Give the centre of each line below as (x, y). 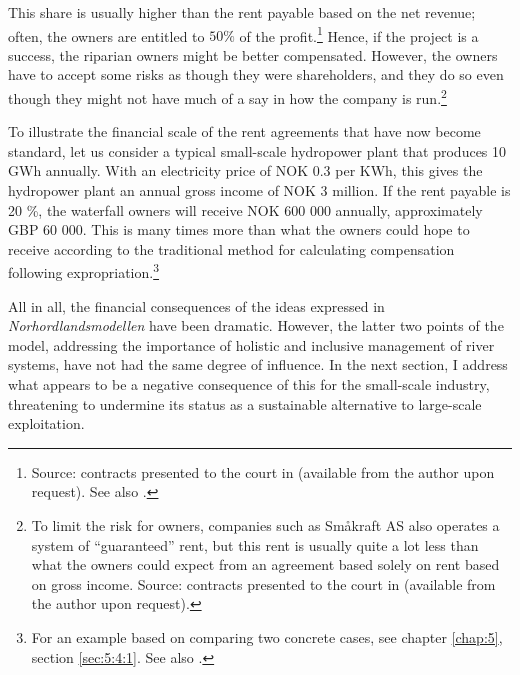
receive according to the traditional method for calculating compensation (231, 248)
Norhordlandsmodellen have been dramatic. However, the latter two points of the (256, 325)
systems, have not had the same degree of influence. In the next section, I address (258, 364)
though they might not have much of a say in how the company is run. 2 (227, 96)
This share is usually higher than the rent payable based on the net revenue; (242, 12)
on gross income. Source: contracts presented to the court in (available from (263, 583)
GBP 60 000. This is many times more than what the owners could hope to (239, 229)
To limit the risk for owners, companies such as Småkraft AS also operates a (265, 525)
